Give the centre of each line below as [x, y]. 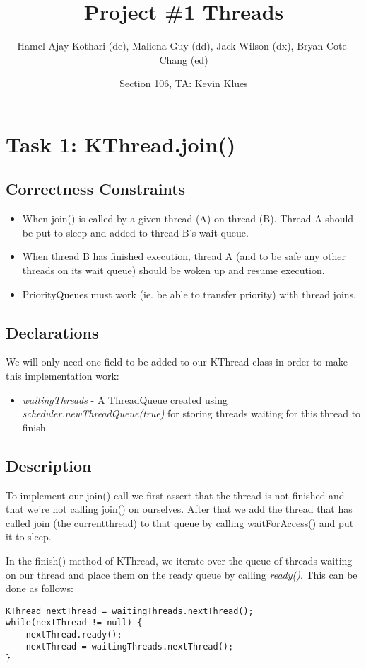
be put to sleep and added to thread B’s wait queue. [135, 232]
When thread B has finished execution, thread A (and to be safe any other [184, 256]
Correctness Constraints [96, 189]
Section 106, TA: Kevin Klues [184, 83]
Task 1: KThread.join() [121, 143]
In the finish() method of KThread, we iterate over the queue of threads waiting [179, 561]
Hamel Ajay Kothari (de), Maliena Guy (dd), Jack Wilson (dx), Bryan [170, 46]
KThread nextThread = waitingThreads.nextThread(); [130, 611]
